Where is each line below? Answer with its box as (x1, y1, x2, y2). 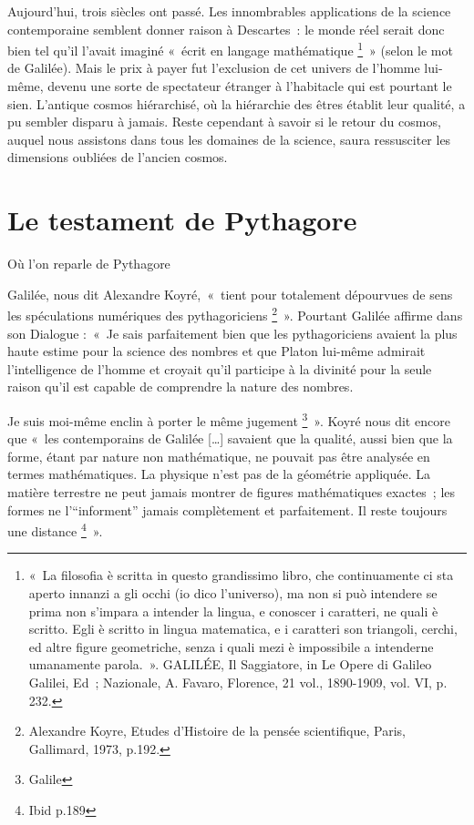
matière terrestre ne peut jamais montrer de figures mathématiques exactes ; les (7, 482, 456, 501)
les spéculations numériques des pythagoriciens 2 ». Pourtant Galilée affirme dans (7, 303, 463, 324)
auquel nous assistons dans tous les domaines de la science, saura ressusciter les (7, 129, 451, 148)
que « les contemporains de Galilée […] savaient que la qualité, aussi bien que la (7, 429, 453, 448)
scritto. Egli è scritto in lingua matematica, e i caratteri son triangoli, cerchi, (28, 619, 458, 638)
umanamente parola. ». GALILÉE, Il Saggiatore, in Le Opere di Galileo (28, 655, 432, 674)
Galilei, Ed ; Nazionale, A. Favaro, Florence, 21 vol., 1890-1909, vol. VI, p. (28, 672, 448, 691)
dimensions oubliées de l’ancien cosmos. (7, 148, 228, 167)
